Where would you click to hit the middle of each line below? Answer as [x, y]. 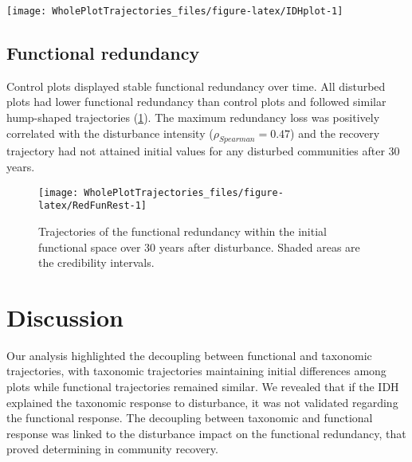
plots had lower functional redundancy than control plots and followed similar [196, 102]
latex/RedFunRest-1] [93, 206]
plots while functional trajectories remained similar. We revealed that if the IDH [203, 387]
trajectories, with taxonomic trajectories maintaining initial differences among [196, 371]
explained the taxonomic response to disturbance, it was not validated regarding [202, 402]
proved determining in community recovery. [112, 449]
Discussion [65, 317]
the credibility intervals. [96, 262]
